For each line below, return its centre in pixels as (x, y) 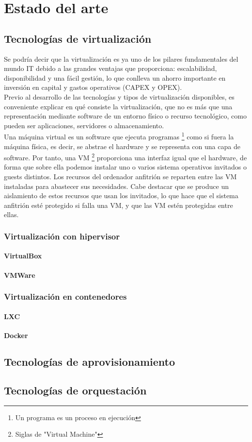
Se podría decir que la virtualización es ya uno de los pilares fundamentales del (121, 59)
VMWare (20, 275)
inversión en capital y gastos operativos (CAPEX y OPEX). (93, 87)
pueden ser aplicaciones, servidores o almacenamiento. (84, 125)
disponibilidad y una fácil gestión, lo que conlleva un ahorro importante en (115, 77)
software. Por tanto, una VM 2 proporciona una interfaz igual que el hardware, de (126, 157)
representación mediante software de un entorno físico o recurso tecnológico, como (125, 116)
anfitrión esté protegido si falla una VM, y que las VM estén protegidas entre (118, 205)
